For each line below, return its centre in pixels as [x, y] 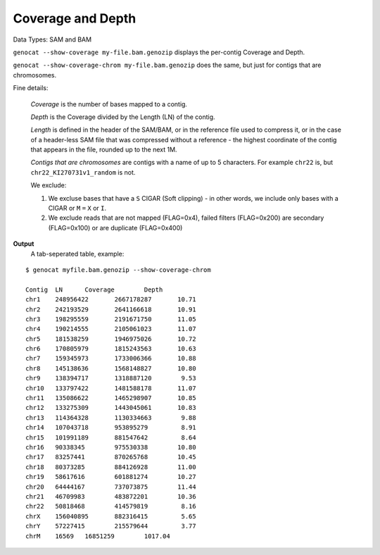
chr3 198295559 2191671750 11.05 [111, 319]
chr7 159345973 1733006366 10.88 [111, 358]
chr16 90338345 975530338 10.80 [111, 447]
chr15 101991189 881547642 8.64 [111, 437]
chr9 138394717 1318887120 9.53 [111, 378]
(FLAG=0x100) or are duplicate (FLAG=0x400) [115, 227]
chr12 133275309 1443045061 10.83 [111, 408]
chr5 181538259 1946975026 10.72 [111, 339]
